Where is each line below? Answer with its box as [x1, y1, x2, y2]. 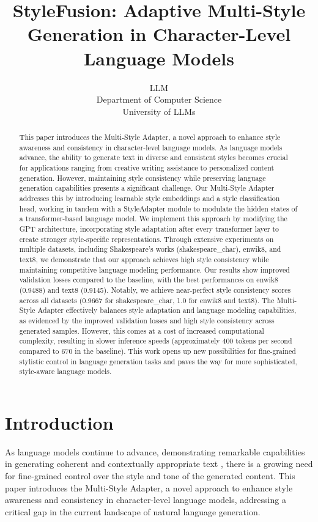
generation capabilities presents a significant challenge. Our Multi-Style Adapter [19, 183, 275, 193]
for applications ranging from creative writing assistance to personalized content [19, 163, 275, 173]
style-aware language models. [19, 366, 112, 377]
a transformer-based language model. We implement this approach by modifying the [19, 213, 287, 224]
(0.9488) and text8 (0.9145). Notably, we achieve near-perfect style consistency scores [19, 284, 291, 295]
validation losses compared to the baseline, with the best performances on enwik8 [19, 274, 279, 285]
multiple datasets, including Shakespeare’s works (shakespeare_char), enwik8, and [19, 244, 281, 254]
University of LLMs [122, 105, 196, 117]
